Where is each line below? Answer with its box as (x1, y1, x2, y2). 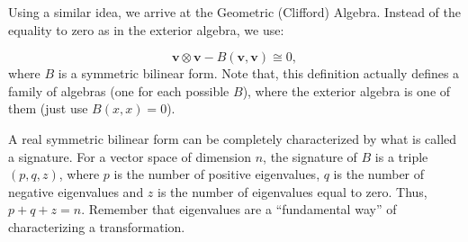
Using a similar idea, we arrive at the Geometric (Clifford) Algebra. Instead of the (8, 3, 461, 21)
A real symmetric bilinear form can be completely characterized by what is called (8, 129, 457, 148)
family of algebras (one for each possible (8, 81, 229, 100)
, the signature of (263, 147, 357, 166)
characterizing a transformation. (8, 217, 185, 236)
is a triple (374, 147, 428, 166)
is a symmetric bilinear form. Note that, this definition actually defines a (58, 64, 460, 83)
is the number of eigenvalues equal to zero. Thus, (157, 182, 427, 201)
